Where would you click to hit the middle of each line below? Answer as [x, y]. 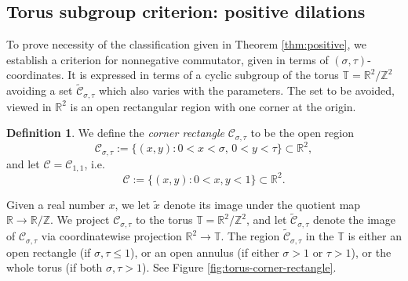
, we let [133, 204]
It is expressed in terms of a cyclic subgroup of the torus [203, 75]
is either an [375, 236]
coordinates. [35, 75]
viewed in [29, 106]
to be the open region [302, 133]
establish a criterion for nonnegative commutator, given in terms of [168, 59]
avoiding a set [40, 90]
